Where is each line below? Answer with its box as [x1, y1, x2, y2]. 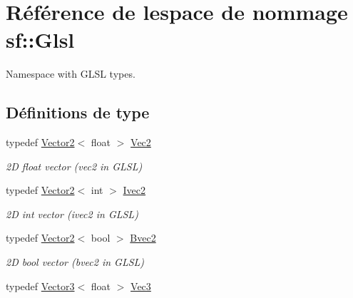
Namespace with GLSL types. [6, 66, 135, 81]
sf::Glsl [6, 25, 75, 54]
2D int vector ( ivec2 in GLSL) [6, 206, 138, 221]
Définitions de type [6, 101, 150, 123]
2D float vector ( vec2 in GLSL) [6, 158, 143, 173]
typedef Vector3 [6, 278, 75, 293]
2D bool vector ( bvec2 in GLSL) [6, 255, 145, 269]
